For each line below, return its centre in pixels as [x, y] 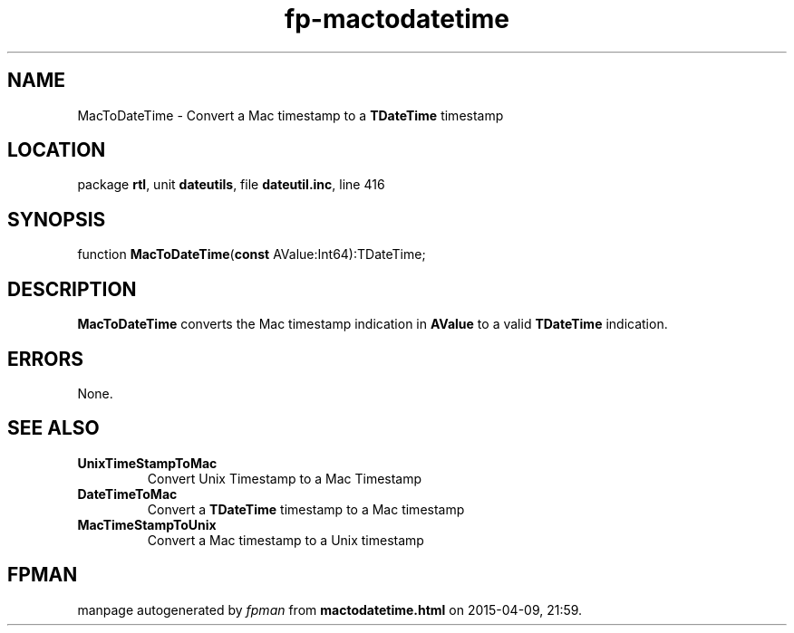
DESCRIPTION [72, 289]
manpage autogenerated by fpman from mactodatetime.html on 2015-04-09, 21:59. [330, 609]
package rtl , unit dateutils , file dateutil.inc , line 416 [231, 185]
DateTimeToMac [127, 494]
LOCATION [57, 150]
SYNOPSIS [57, 219]
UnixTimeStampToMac [147, 463]
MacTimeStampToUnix [147, 524]
